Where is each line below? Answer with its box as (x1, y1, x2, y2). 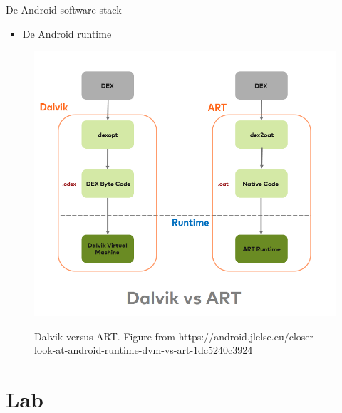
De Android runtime (22, 26, 112, 41)
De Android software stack (6, 2, 122, 16)
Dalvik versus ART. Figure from (34, 328, 176, 343)
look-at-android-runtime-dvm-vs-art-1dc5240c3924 (34, 343, 253, 357)
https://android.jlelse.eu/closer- (178, 328, 317, 343)
